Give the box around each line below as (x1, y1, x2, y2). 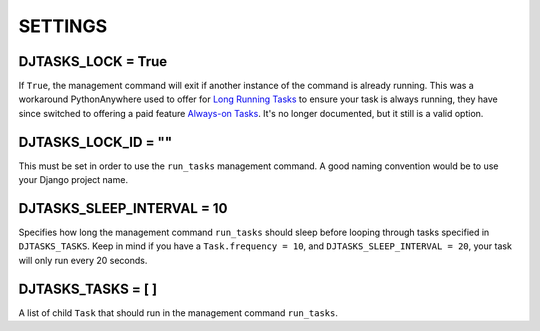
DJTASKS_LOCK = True (18, 53, 168, 70)
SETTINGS (18, 15, 108, 37)
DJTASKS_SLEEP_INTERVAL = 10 (18, 200, 228, 217)
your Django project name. (18, 174, 129, 186)
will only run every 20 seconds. (18, 254, 148, 266)
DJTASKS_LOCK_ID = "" (18, 133, 173, 150)
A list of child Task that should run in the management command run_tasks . (18, 306, 339, 319)
